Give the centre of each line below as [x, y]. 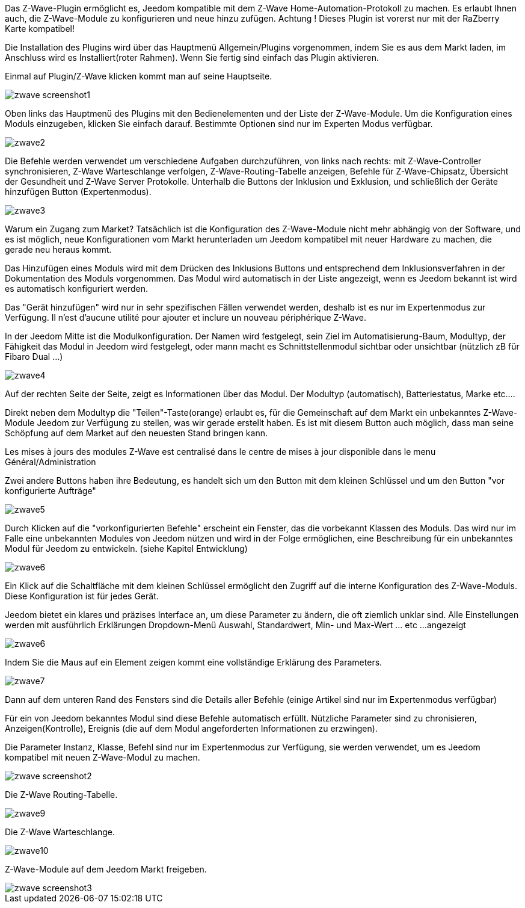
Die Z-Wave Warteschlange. [60, 832]
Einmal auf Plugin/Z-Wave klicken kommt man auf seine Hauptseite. [139, 76]
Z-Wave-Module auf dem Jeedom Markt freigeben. [106, 869]
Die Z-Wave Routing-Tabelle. [61, 795]
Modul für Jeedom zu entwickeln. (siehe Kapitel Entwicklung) [126, 548]
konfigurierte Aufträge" [51, 491]
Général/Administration [51, 462]
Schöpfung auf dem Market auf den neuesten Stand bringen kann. [136, 433]
